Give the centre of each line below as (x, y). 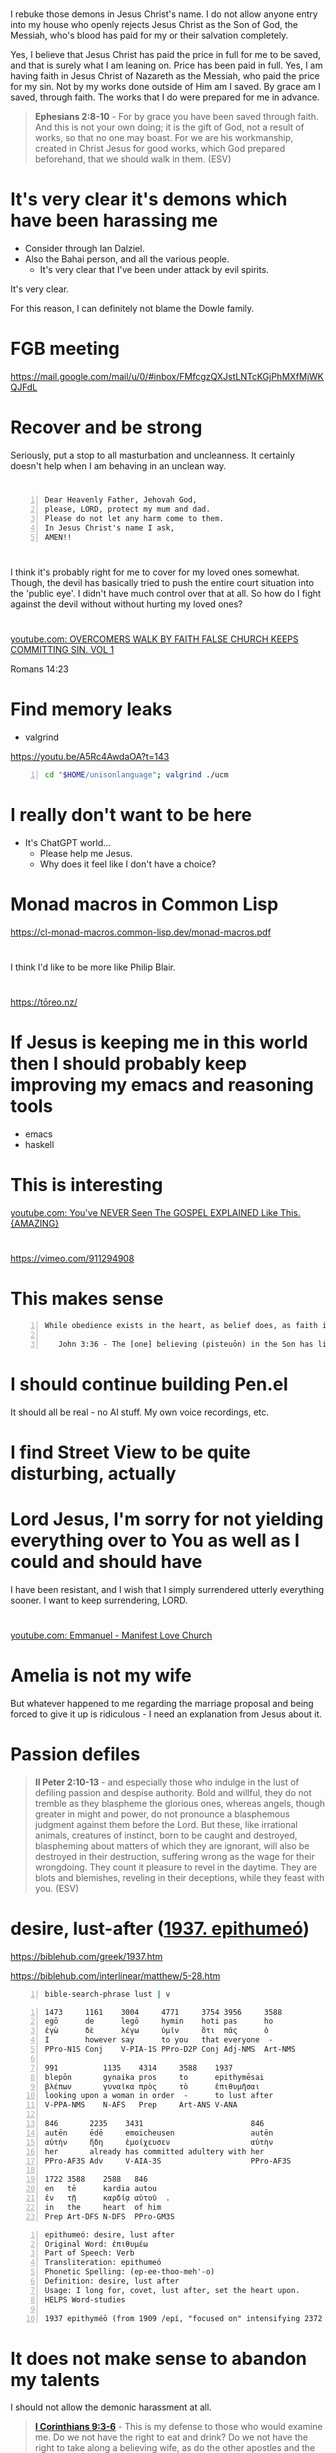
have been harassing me (114, 220)
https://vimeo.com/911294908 (72, 1259)
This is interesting (86, 1185)
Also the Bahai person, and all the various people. (127, 259)
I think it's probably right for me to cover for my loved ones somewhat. (155, 572)
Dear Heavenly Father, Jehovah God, (121, 500)
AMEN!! (58, 537)
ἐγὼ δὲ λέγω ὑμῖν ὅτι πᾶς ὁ (156, 2031)
